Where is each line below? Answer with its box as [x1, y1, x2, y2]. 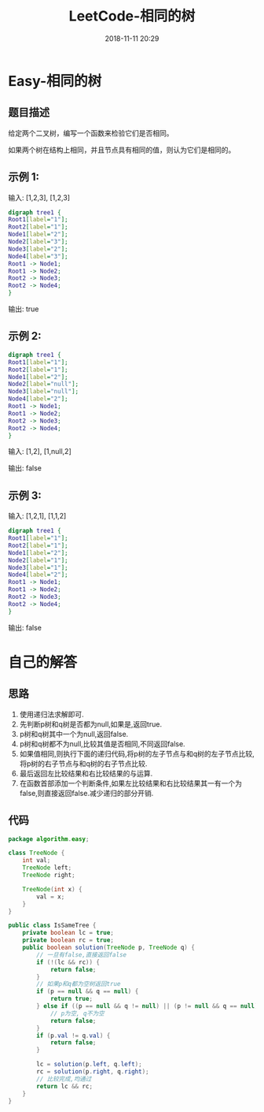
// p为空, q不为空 [49, 1010, 104, 1017]
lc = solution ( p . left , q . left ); [36, 1061, 143, 1069]
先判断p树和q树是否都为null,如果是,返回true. [19, 719, 163, 729]
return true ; [49, 995, 93, 1003]
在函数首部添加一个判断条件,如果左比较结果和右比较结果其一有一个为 [19, 778, 242, 788]
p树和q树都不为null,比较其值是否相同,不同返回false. [19, 738, 186, 749]
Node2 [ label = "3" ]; [8, 238, 68, 246]
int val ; [22, 857, 51, 865]
